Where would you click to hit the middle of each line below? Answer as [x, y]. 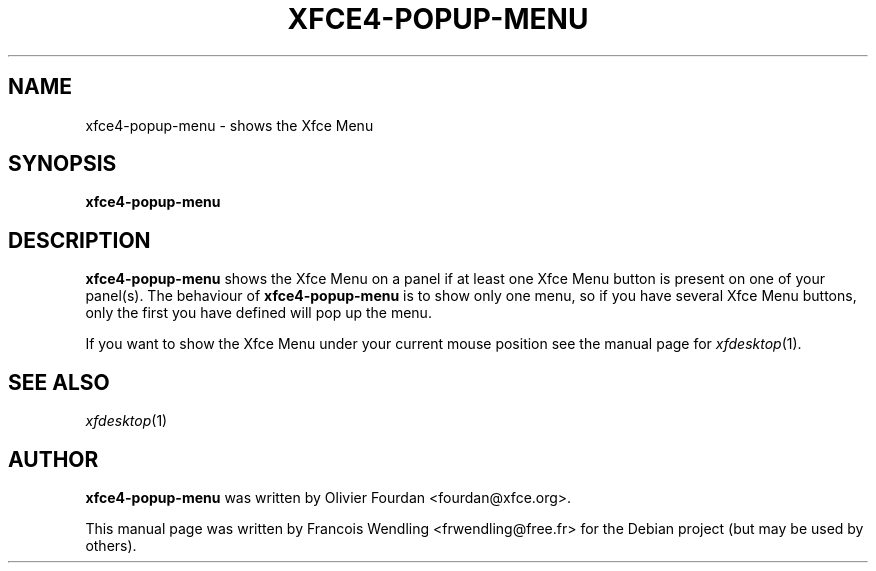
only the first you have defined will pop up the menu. [258, 313]
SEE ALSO [59, 382]
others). [111, 545]
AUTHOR [53, 459]
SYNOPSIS [62, 164]
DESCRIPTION [79, 240]
